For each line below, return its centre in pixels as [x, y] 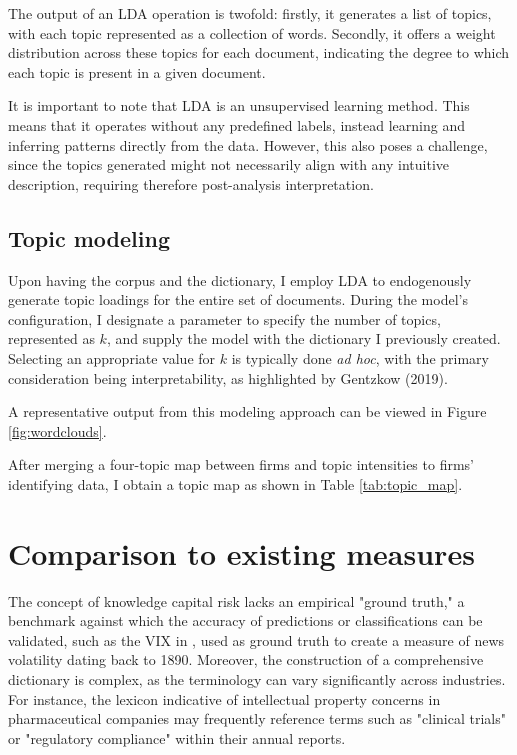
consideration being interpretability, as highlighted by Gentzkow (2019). [228, 377]
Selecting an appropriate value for [112, 357]
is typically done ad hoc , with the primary [360, 357]
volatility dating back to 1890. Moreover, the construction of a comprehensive [246, 659]
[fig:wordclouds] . [57, 430]
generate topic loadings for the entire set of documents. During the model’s [238, 299]
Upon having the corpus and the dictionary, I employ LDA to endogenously [240, 279]
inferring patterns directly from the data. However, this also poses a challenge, [248, 144]
